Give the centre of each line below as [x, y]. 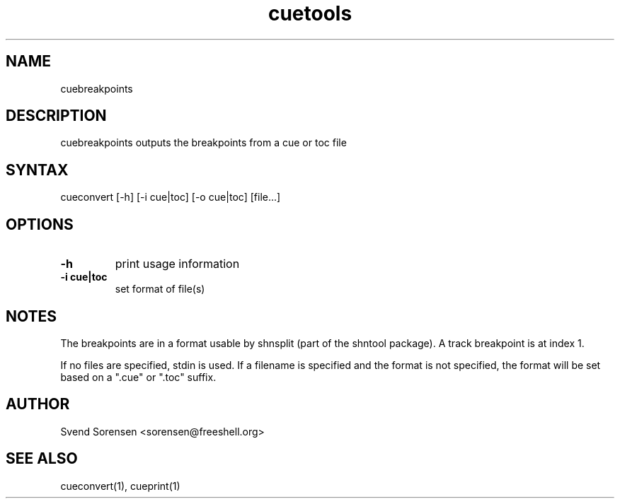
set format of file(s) [160, 289]
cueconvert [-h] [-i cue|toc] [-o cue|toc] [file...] [171, 197]
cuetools [310, 13]
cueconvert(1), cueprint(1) [120, 486]
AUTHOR [38, 404]
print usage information [177, 264]
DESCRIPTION [56, 116]
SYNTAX [37, 170]
